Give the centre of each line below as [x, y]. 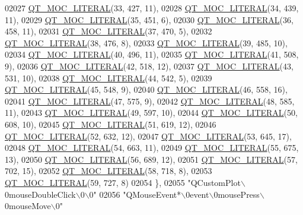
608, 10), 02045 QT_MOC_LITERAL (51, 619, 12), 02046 [111, 124]
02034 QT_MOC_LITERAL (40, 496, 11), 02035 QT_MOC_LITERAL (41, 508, [152, 54]
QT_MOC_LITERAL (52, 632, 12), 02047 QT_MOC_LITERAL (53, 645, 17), [148, 136]
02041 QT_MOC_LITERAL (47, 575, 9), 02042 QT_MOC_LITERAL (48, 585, [150, 101]
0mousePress [237, 194]
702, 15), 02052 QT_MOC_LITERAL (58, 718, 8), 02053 [109, 171]
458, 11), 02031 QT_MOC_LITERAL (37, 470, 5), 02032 [109, 31]
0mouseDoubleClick [40, 194]
